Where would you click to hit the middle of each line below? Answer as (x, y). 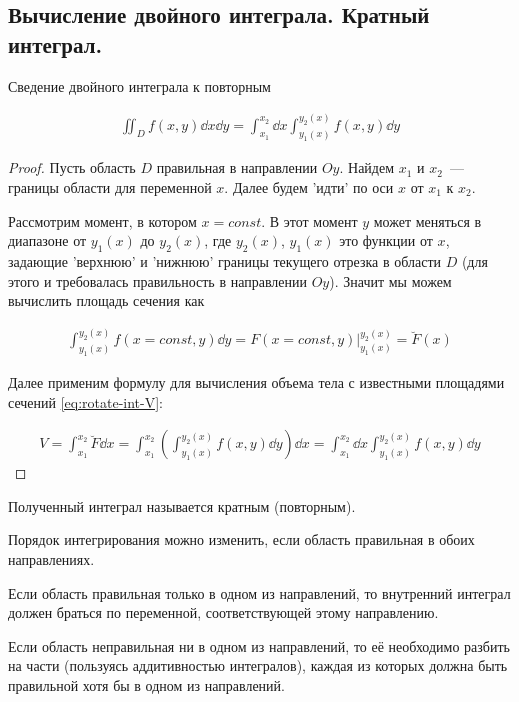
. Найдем (367, 167)
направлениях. (51, 558)
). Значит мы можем (390, 280)
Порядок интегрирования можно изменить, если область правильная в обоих (241, 539)
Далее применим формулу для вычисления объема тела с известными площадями (256, 381)
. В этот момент (309, 220)
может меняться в (427, 220)
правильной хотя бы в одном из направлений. (146, 684)
